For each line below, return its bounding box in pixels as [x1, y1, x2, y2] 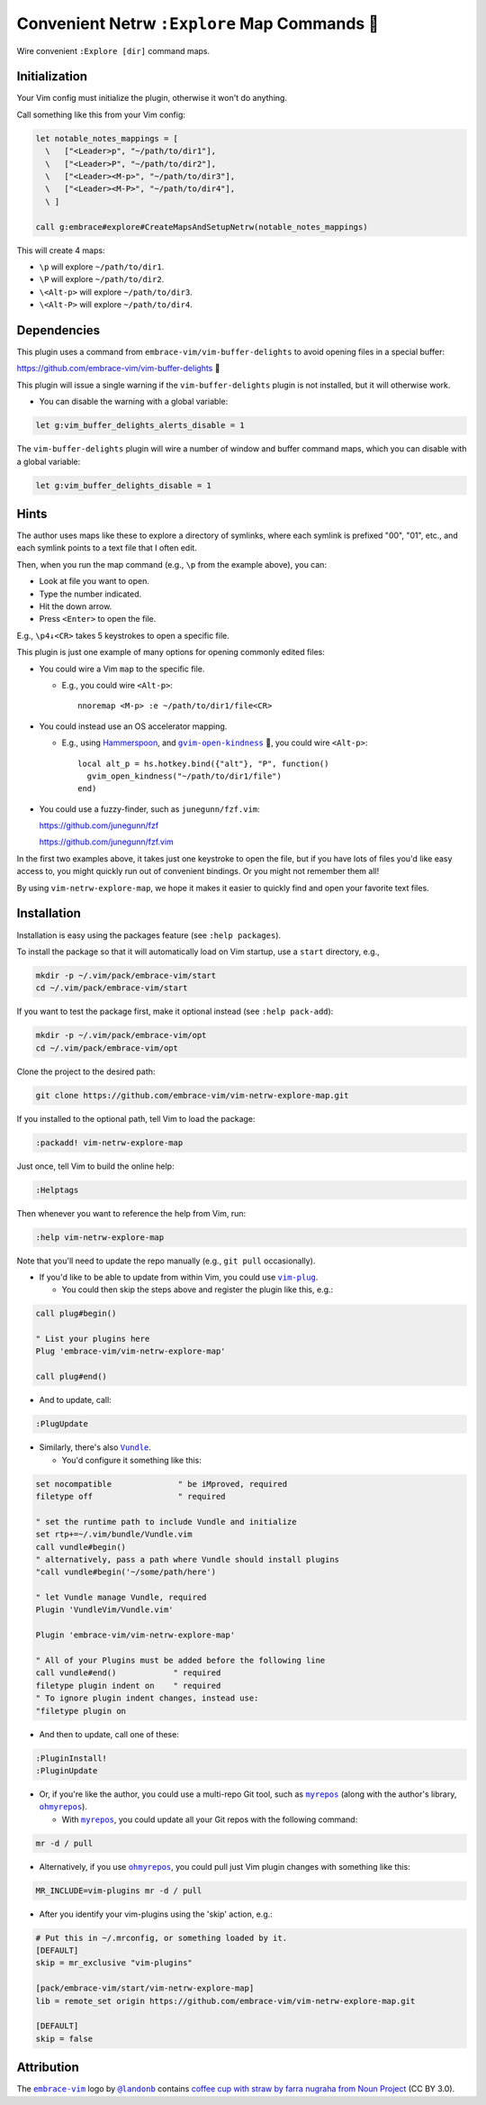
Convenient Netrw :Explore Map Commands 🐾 [16, 14, 380, 33]
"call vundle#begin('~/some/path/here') [35, 1567, 216, 1577]
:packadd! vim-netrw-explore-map [35, 1137, 184, 1148]
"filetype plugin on [35, 1706, 126, 1716]
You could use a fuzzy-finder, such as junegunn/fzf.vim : [39, 803, 260, 815]
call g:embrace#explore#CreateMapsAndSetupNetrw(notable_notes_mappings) [35, 222, 368, 232]
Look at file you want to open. [39, 576, 150, 587]
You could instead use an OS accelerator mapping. [39, 721, 228, 732]
